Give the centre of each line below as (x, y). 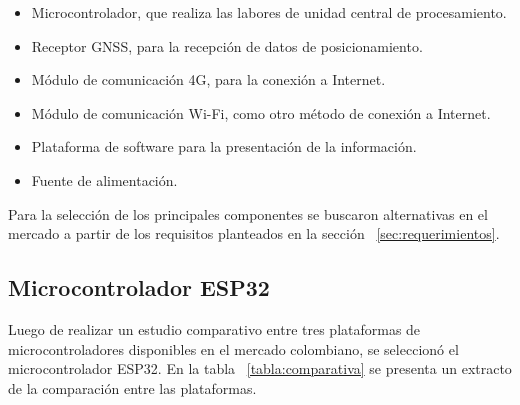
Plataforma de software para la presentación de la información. (224, 146)
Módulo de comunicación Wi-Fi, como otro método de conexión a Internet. (261, 112)
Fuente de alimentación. (104, 179)
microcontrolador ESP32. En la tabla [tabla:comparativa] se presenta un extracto (260, 368)
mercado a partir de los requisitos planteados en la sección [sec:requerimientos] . (254, 233)
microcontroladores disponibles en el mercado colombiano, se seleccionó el (233, 348)
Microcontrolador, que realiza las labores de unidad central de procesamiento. (269, 12)
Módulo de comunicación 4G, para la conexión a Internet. (208, 79)
